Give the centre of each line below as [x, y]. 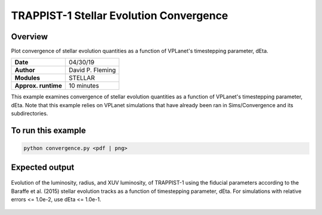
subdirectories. [30, 114]
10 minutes [84, 86]
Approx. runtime [38, 86]
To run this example [49, 131]
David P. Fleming [92, 70]
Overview [30, 37]
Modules [27, 78]
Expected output [43, 167]
